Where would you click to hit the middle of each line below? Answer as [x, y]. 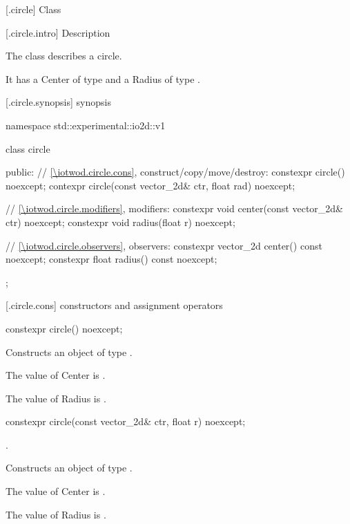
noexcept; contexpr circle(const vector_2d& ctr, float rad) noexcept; [150, 185]
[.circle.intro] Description [58, 32]
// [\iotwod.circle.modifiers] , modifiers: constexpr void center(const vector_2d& [175, 208]
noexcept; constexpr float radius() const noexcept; [111, 259]
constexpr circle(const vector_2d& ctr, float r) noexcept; [126, 421]
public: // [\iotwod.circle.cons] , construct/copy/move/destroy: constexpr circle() [175, 172]
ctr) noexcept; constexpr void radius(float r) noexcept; [120, 222]
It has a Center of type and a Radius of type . [103, 78]
